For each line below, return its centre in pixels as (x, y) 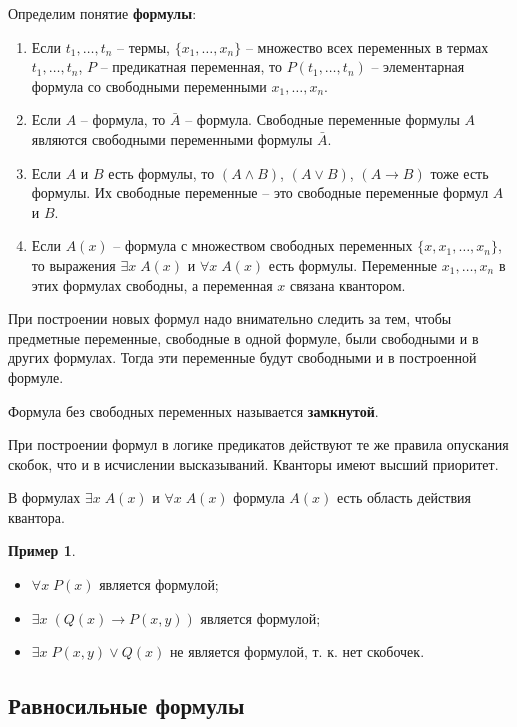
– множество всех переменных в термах (367, 46)
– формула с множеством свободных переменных (263, 245)
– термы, (143, 46)
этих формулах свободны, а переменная (152, 284)
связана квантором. (347, 284)
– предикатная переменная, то (191, 66)
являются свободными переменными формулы (172, 138)
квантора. (36, 516)
